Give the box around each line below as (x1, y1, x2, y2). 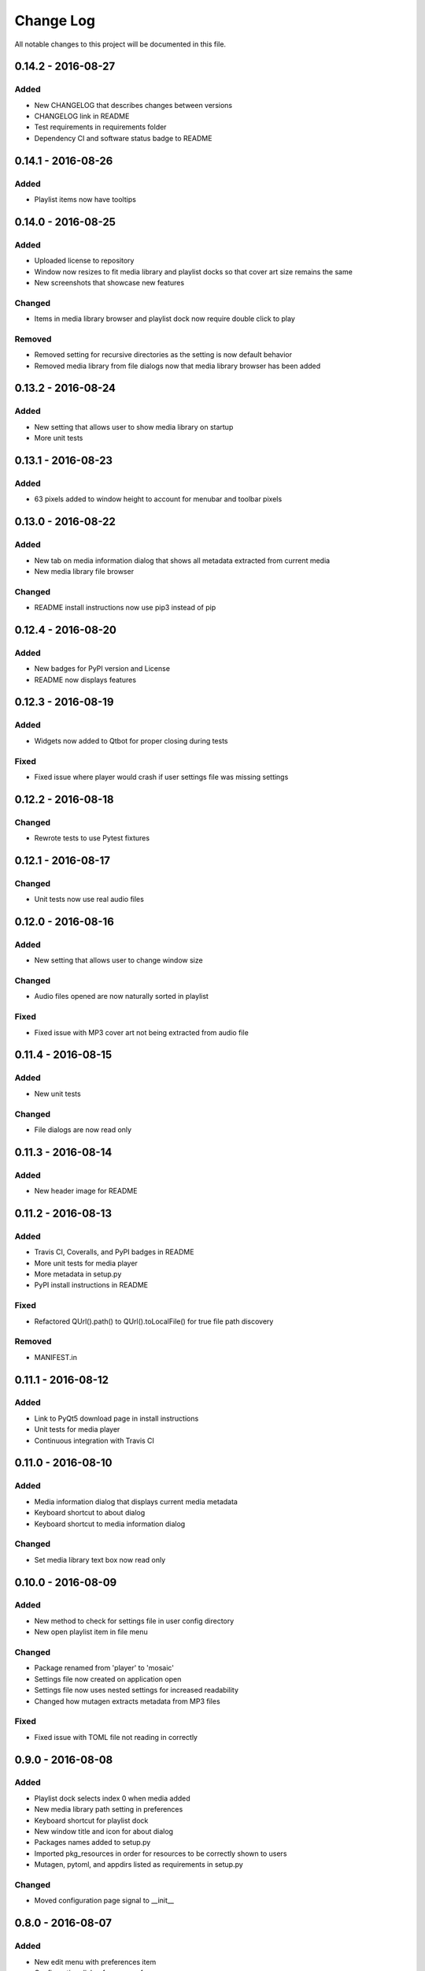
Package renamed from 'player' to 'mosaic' (34, 1664, 175, 1673)
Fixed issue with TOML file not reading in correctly (34, 1732, 198, 1742)
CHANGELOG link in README (34, 111, 130, 121)
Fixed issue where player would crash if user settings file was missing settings (34, 772, 289, 781)
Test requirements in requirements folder (34, 122, 167, 132)
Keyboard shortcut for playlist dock (34, 1816, 149, 1825)
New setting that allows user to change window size (34, 956, 204, 965)
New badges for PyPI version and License (34, 664, 171, 673)
